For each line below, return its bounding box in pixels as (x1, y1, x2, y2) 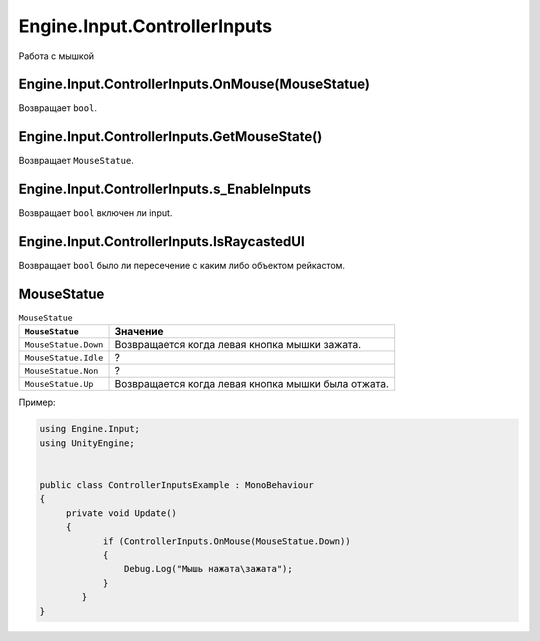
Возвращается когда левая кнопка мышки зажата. (114, 338, 362, 352)
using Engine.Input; (39, 423, 140, 435)
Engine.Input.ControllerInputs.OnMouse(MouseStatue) (18, 76, 370, 93)
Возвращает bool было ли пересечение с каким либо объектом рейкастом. (18, 260, 345, 272)
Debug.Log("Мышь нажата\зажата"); (123, 563, 294, 575)
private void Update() (65, 507, 177, 519)
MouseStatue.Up (24, 378, 94, 389)
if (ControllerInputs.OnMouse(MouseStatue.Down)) (102, 535, 351, 547)
